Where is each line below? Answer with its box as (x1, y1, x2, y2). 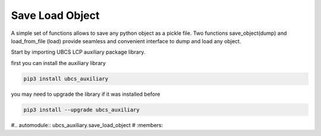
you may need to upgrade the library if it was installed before (11, 90, 160, 98)
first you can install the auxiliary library (11, 59, 106, 66)
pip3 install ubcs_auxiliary (23, 75, 109, 82)
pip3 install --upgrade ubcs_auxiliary (23, 106, 140, 113)
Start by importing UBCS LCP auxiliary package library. (11, 48, 146, 56)
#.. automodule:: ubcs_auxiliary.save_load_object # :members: (11, 121, 163, 128)
